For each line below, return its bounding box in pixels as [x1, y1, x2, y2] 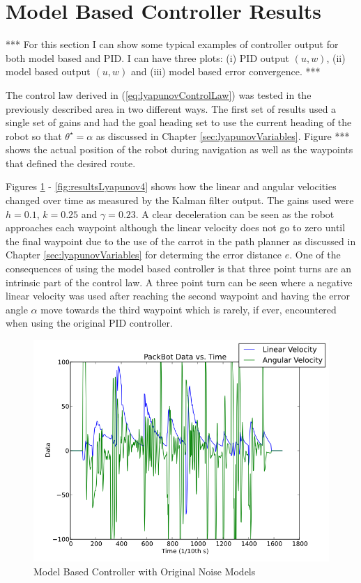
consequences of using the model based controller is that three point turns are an [6, 261, 352, 276]
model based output [6, 64, 91, 79]
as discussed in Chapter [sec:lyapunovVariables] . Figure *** [95, 128, 350, 143]
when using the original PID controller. [6, 316, 173, 330]
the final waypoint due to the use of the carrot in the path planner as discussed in [6, 233, 356, 248]
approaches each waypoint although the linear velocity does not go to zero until [6, 220, 346, 235]
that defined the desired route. [6, 155, 136, 170]
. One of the [289, 247, 341, 262]
